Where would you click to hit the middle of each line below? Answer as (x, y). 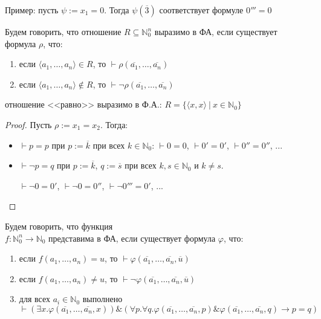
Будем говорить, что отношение (63, 31)
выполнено (102, 299)
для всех (34, 299)
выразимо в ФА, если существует (216, 31)
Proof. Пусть (28, 124)
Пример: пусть (32, 10)
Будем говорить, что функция (59, 226)
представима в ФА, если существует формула (132, 238)
